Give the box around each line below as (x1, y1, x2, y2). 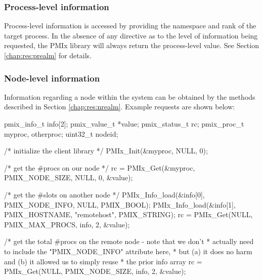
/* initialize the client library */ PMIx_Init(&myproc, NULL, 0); (4, 145, 208, 156)
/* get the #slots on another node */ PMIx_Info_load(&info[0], (4, 189, 205, 199)
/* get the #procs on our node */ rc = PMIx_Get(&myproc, (4, 162, 195, 173)
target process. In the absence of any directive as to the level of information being (4, 30, 258, 41)
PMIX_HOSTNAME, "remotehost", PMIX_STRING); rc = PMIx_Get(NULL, (4, 209, 253, 220)
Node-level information (4, 71, 100, 84)
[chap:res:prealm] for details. (4, 50, 92, 60)
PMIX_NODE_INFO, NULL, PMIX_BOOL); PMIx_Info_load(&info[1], (4, 199, 236, 210)
